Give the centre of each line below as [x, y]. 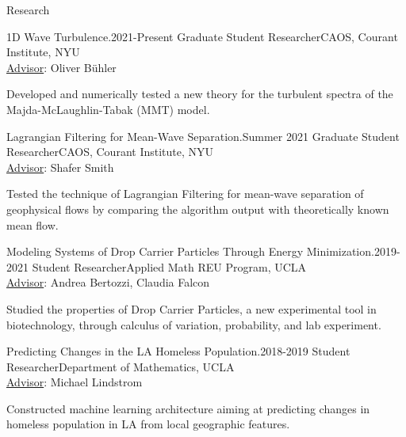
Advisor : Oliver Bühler [61, 67]
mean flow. [33, 224]
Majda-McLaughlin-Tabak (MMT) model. [108, 109]
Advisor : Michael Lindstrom [75, 382]
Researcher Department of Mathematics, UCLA [121, 366]
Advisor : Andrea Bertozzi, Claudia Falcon [108, 282]
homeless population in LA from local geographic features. [148, 424]
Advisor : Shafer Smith [60, 167]
